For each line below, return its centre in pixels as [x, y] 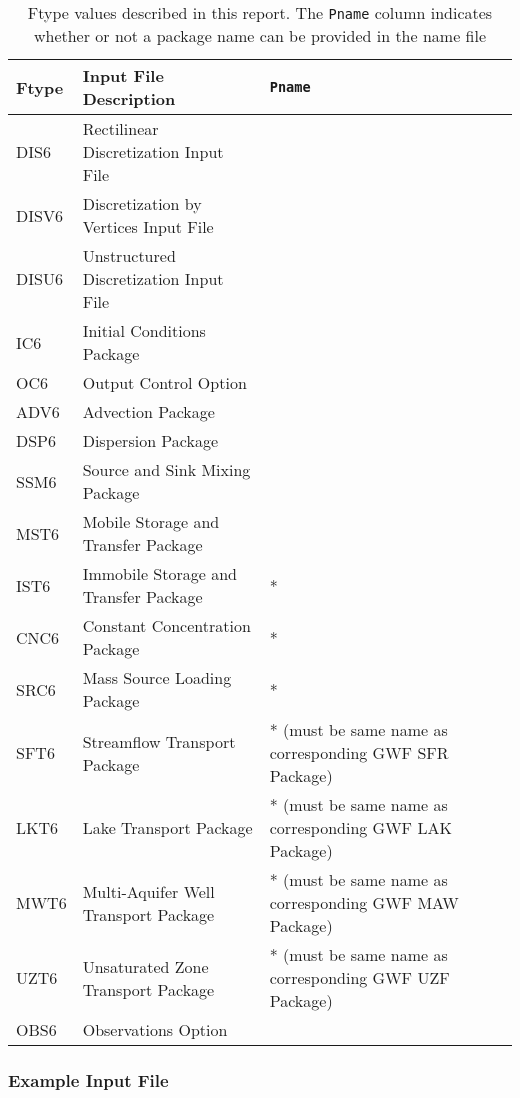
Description [129, 98]
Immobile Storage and [159, 573]
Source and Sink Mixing [166, 469]
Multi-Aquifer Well [148, 891]
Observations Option [155, 1029]
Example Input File [88, 1079]
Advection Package [148, 411]
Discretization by [142, 203]
